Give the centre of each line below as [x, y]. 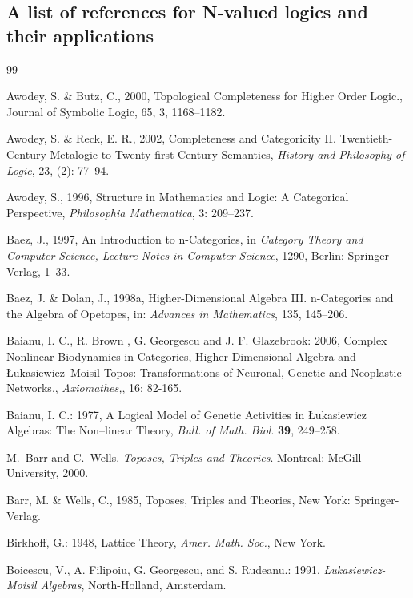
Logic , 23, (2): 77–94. [58, 170]
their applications [80, 35]
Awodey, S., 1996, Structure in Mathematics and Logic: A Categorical [178, 197]
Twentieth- [366, 138]
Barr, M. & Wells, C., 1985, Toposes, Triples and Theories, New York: [178, 500]
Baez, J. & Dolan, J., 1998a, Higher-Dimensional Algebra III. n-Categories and [200, 298]
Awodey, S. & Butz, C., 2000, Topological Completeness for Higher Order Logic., [204, 96]
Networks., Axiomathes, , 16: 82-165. [94, 388]
